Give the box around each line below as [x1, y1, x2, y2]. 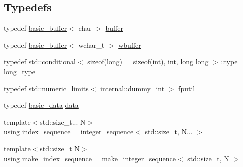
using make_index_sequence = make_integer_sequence [4, 153, 176, 163]
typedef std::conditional [4, 56, 76, 67]
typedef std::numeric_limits [4, 83, 89, 93]
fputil [178, 83, 195, 93]
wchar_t [78, 39, 105, 50]
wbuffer [118, 39, 141, 50]
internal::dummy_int [100, 83, 165, 93]
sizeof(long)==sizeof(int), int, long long [87, 56, 209, 67]
